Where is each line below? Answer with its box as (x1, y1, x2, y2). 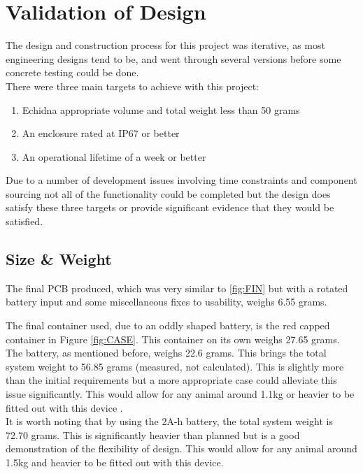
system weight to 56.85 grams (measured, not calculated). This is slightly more (6, 359, 344, 373)
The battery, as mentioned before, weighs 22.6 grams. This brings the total (6, 345, 327, 360)
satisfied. (6, 214, 43, 229)
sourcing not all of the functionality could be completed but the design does (6, 186, 331, 201)
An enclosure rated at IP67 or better (22, 126, 180, 141)
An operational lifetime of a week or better (22, 149, 206, 164)
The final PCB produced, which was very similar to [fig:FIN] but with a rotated (6, 280, 348, 295)
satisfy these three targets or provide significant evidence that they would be (6, 200, 334, 215)
